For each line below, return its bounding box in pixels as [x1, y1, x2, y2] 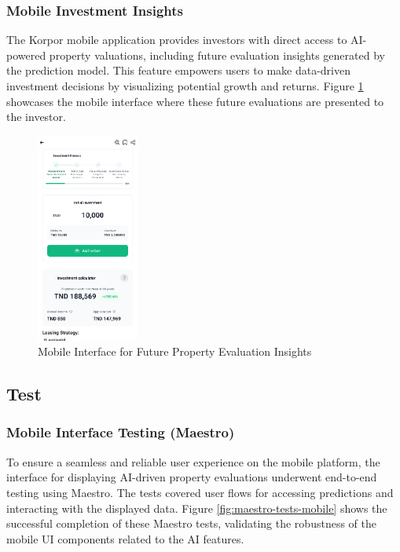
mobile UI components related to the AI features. [6, 530, 244, 547]
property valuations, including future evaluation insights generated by [49, 46, 385, 63]
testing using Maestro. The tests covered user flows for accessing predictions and [6, 484, 394, 500]
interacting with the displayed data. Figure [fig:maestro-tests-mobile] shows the [6, 499, 387, 516]
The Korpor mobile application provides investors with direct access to [6, 31, 347, 48]
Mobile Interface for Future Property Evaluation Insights [38, 343, 312, 360]
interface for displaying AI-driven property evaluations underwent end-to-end [6, 469, 377, 485]
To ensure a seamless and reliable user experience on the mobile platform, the [6, 453, 380, 470]
